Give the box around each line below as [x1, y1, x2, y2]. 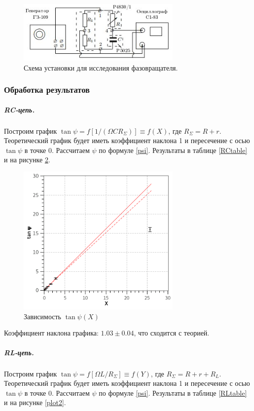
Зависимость [24, 311, 61, 321]
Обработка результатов [4, 83, 90, 96]
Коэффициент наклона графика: [4, 328, 99, 338]
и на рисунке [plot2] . [4, 397, 66, 408]
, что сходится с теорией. [134, 328, 210, 338]
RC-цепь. [4, 104, 35, 114]
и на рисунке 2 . [4, 154, 50, 165]
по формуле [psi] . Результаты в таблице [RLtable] [99, 387, 247, 398]
